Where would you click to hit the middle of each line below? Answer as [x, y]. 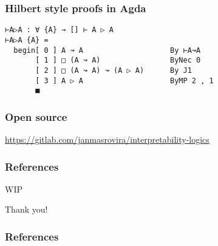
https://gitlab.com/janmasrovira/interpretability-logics [107, 139]
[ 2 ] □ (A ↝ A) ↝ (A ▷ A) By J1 [114, 70]
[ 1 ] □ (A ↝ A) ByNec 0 [118, 60]
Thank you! [26, 209]
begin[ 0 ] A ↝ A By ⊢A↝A [107, 50]
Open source [36, 116]
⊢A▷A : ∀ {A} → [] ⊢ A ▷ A [59, 30]
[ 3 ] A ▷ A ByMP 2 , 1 [124, 80]
